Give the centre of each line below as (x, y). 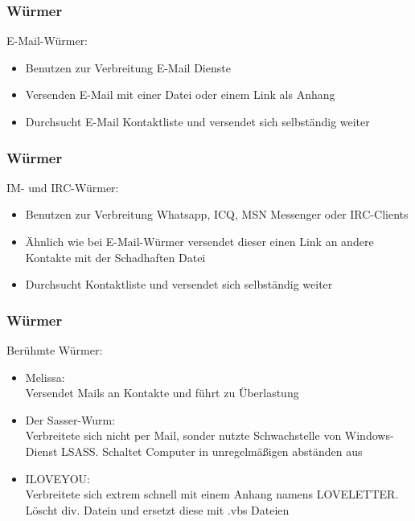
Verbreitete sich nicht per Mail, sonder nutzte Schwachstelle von (183, 435)
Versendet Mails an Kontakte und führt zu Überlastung (162, 393)
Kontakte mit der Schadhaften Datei (115, 257)
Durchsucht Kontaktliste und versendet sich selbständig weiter (179, 284)
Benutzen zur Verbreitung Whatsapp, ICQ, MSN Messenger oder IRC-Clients (217, 214)
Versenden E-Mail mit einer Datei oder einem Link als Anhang (180, 94)
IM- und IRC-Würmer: (63, 187)
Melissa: (45, 377)
